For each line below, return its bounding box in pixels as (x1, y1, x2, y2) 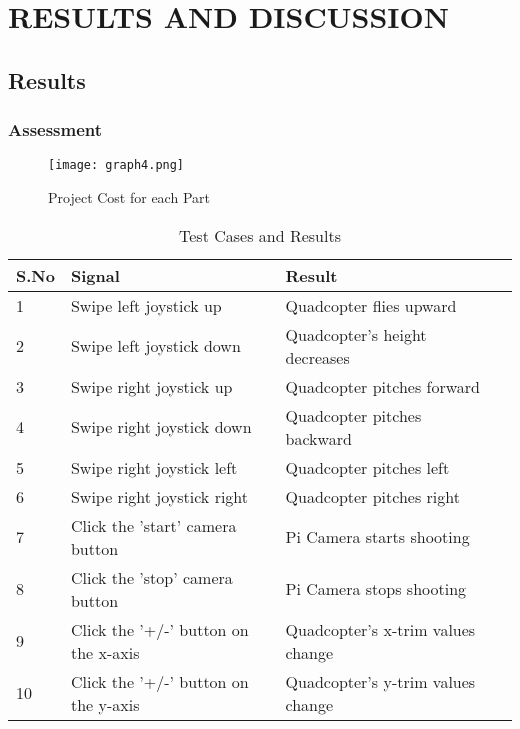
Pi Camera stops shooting (285, 577, 467, 601)
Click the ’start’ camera (70, 513, 237, 537)
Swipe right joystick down (70, 415, 252, 439)
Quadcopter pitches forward (285, 374, 480, 398)
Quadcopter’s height (285, 322, 427, 346)
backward (285, 426, 352, 450)
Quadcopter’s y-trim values (285, 669, 476, 693)
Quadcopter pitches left (285, 455, 450, 479)
